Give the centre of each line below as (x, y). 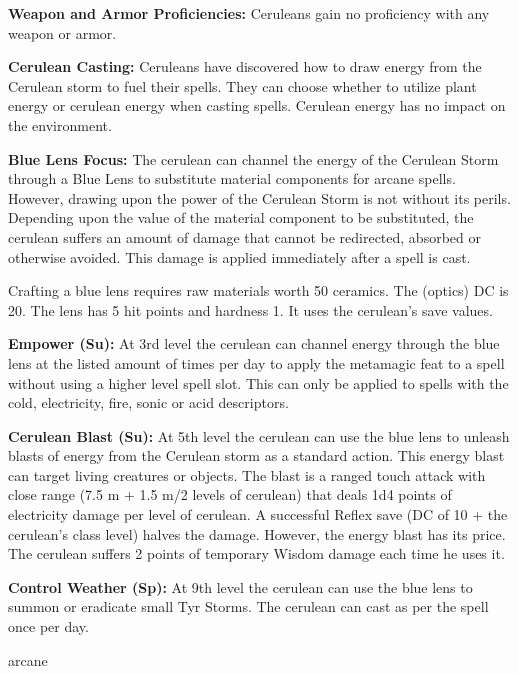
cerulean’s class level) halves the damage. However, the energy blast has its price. (257, 533)
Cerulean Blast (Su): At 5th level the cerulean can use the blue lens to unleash (259, 435)
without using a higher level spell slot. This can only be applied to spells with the (258, 382)
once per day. (48, 626)
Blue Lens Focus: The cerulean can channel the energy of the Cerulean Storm (253, 158)
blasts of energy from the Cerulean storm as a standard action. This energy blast (256, 455)
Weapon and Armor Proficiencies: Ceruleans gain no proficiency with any (249, 13)
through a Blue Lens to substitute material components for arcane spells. (232, 178)
